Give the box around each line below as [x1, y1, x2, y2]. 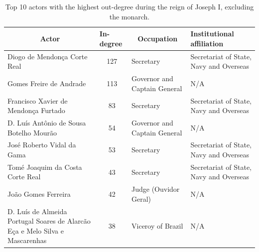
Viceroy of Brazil [131, 221, 183, 231]
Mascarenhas [7, 235, 47, 246]
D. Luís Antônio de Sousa [7, 117, 86, 127]
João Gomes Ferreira [7, 189, 71, 199]
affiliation [190, 38, 224, 48]
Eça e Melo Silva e [7, 225, 64, 236]
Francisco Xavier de [7, 95, 68, 106]
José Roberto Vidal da [7, 139, 76, 150]
